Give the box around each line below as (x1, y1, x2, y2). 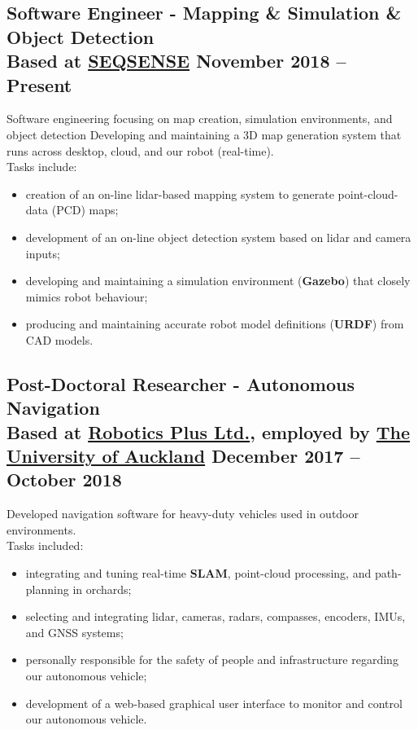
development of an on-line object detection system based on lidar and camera (25, 228, 411, 245)
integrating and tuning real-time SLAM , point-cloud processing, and (25, 565, 372, 582)
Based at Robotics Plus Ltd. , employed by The (7, 419, 411, 444)
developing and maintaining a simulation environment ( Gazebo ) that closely (25, 272, 411, 289)
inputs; (25, 244, 60, 262)
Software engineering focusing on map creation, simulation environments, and (7, 110, 393, 127)
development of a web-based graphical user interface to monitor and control (25, 694, 403, 711)
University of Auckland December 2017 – (7, 443, 360, 468)
